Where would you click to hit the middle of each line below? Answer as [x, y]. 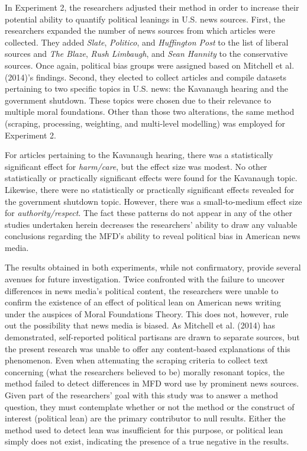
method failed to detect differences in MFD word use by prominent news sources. [152, 383]
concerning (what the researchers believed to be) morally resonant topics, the [145, 371]
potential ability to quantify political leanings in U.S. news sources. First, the [145, 19]
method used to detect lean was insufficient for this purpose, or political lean [144, 429]
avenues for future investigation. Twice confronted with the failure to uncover [145, 279]
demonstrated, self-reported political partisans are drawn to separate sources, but [152, 337]
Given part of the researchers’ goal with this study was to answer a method [141, 395]
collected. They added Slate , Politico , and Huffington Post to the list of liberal [147, 42]
